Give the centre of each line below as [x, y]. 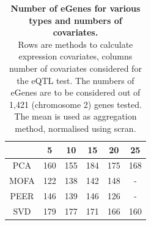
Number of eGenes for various [75, 8]
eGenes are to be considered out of [75, 92]
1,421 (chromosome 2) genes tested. [75, 104]
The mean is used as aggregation [75, 116]
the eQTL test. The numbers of [75, 80]
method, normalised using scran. [75, 128]
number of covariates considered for [75, 68]
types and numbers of [75, 20]
